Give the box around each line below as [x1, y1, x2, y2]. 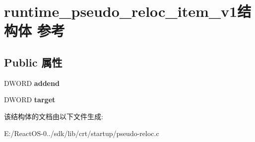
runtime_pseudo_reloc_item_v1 [4, 1, 238, 21]
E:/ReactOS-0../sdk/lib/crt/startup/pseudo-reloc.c [4, 128, 159, 138]
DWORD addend [4, 77, 60, 88]
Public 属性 [4, 54, 63, 70]
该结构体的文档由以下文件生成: [4, 111, 103, 121]
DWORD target [4, 94, 56, 105]
